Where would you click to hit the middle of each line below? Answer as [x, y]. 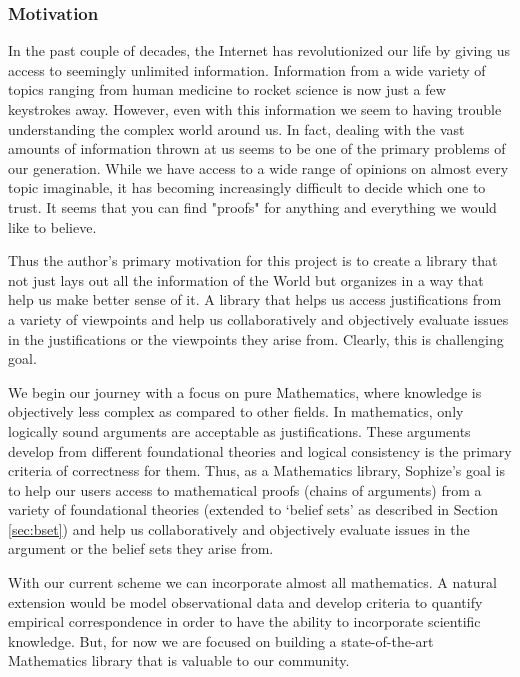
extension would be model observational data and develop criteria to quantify [245, 601]
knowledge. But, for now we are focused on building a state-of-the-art [221, 640]
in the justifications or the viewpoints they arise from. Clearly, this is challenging [256, 338]
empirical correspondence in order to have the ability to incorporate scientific [244, 621]
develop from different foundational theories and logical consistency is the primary [260, 450]
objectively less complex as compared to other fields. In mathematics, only [236, 411]
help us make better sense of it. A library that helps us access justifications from [255, 299]
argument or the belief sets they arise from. [141, 548]
